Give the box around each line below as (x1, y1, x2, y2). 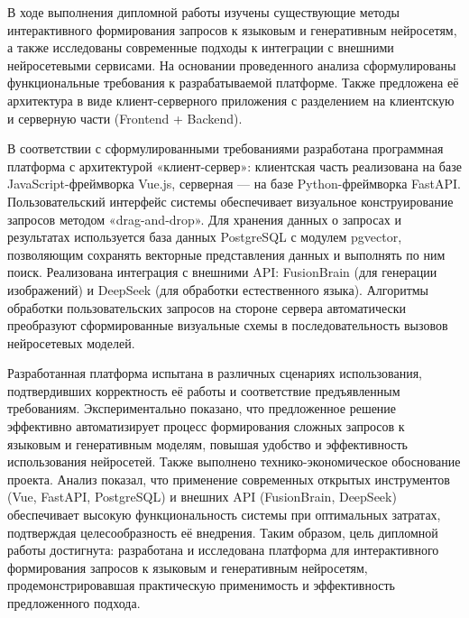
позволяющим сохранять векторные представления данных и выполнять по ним (7, 244, 446, 263)
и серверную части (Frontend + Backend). (7, 108, 243, 127)
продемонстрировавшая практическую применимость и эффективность (7, 576, 395, 595)
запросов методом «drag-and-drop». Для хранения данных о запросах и (7, 209, 401, 228)
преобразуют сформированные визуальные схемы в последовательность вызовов (7, 316, 448, 335)
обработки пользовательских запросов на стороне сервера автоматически (7, 298, 407, 317)
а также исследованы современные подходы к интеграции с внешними (7, 38, 394, 57)
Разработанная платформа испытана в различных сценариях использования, (7, 364, 423, 383)
